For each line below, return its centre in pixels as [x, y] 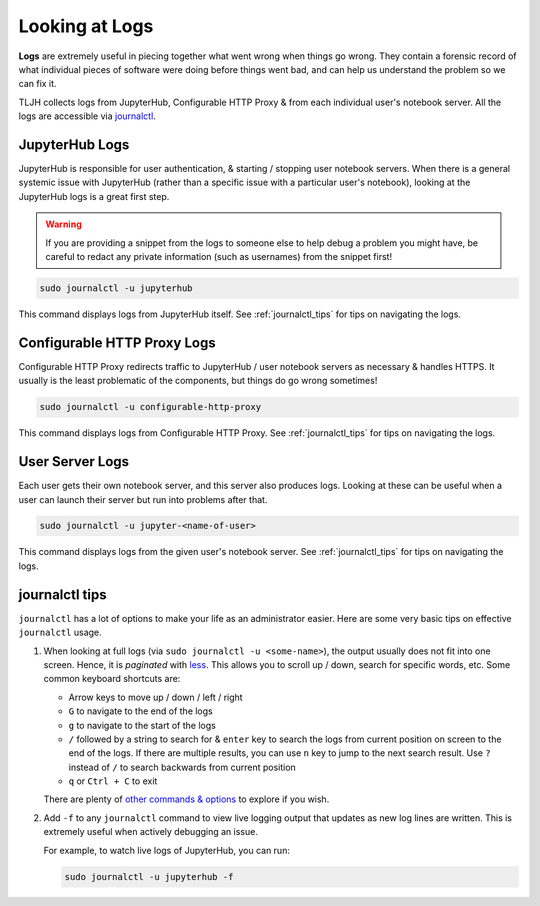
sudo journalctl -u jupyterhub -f [149, 876]
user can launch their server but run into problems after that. [143, 499]
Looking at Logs [86, 26]
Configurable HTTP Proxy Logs [117, 342]
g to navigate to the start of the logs [142, 725]
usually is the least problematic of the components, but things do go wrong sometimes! [198, 381]
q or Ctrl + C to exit [113, 781]
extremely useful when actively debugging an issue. [151, 832]
